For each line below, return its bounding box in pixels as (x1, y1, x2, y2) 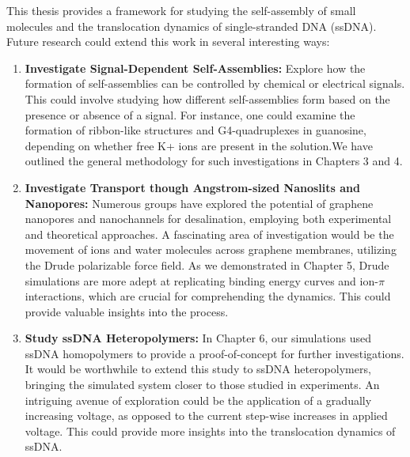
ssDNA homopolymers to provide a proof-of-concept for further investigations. (25, 345, 404, 361)
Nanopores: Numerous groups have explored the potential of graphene (25, 195, 374, 211)
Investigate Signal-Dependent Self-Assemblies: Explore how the (25, 59, 366, 76)
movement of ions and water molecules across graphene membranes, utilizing (25, 241, 397, 258)
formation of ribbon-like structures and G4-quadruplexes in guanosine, (25, 122, 366, 138)
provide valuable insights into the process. (25, 303, 229, 319)
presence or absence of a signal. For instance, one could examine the (25, 106, 355, 123)
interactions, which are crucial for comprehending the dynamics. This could (25, 288, 391, 304)
